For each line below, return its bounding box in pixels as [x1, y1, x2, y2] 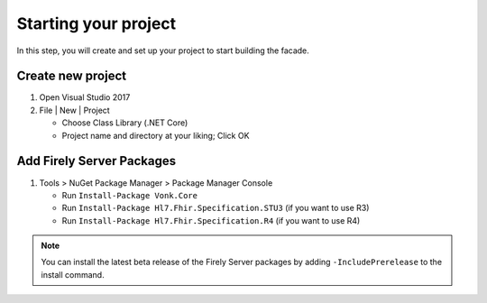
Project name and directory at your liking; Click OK [61, 130, 250, 141]
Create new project [16, 69, 126, 84]
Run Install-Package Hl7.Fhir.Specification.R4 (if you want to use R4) [61, 215, 361, 225]
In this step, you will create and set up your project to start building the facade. [16, 45, 310, 56]
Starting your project [16, 14, 177, 33]
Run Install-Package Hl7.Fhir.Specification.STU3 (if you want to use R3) [61, 203, 370, 214]
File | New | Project [39, 105, 110, 115]
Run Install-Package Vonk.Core [61, 189, 198, 200]
